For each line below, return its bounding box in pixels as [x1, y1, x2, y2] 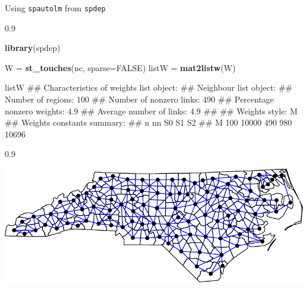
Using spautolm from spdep [5, 2, 106, 14]
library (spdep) [5, 41, 60, 54]
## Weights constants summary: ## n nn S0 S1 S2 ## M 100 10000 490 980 [5, 116, 292, 129]
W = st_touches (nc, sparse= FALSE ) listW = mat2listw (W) [5, 61, 236, 73]
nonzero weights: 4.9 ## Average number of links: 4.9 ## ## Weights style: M [5, 104, 298, 117]
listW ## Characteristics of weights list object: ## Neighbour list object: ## [5, 81, 293, 94]
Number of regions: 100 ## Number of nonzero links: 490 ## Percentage [5, 93, 274, 105]
